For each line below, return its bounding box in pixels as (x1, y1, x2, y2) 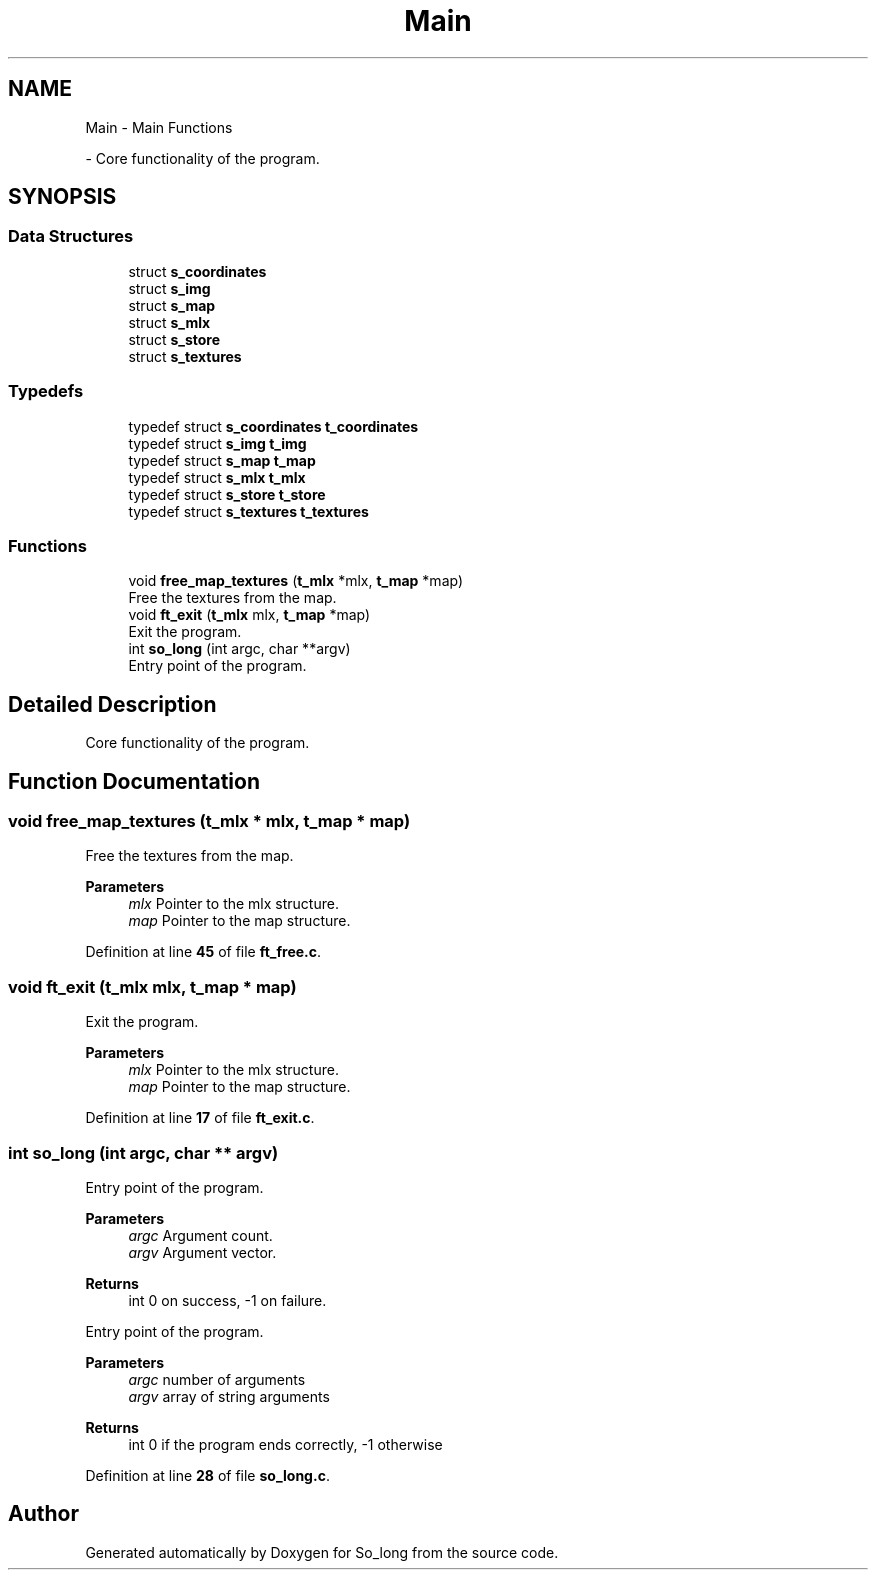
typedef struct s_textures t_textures (128, 502, 369, 520)
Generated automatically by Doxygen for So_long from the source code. (85, 1543, 559, 1561)
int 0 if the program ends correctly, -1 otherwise (128, 1435, 443, 1453)
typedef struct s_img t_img (128, 434, 307, 452)
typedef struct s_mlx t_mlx (128, 468, 306, 486)
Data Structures (8, 226, 134, 247)
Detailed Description (8, 691, 217, 717)
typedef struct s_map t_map (128, 451, 316, 469)
